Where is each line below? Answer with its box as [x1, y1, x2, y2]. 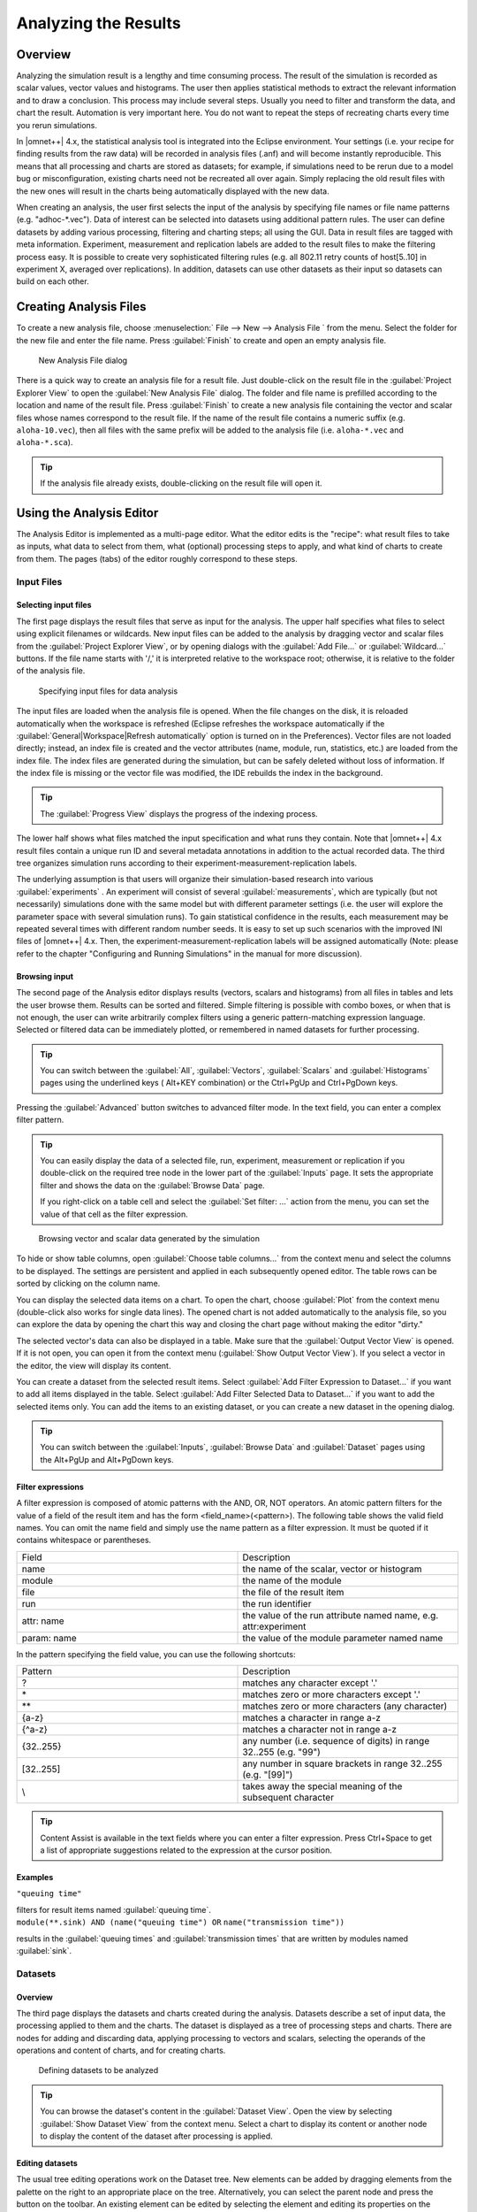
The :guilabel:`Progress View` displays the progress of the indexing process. [40, 808, 318, 818]
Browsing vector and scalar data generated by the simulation [38, 1233, 261, 1243]
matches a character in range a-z [242, 1712, 382, 1724]
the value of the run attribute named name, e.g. [242, 1609, 439, 1621]
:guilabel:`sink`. [16, 1945, 72, 1955]
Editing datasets [16, 2158, 79, 2169]
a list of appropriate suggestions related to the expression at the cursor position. [40, 1845, 333, 1855]
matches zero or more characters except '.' [242, 1688, 421, 1701]
